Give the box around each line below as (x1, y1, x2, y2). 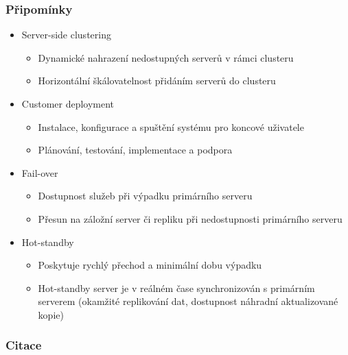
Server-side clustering (21, 27, 111, 42)
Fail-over (21, 165, 58, 180)
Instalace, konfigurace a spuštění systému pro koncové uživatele (38, 119, 304, 134)
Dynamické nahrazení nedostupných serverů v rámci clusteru (38, 50, 294, 64)
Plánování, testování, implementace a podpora (38, 143, 233, 157)
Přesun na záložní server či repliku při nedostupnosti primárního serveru (38, 211, 343, 225)
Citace (5, 336, 42, 354)
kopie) (38, 307, 64, 321)
